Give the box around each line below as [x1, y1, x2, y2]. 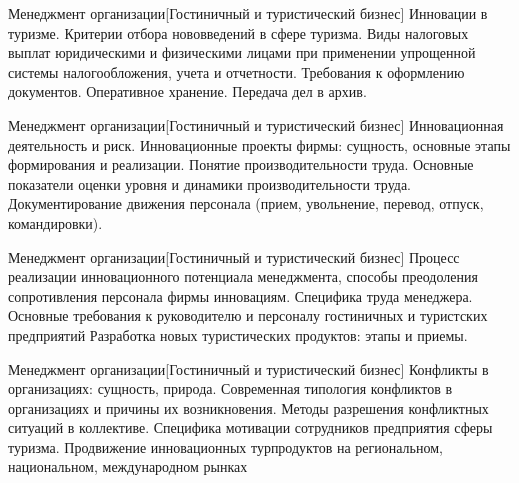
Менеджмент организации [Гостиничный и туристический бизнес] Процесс [8, 246, 460, 267]
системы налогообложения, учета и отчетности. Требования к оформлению [8, 61, 465, 82]
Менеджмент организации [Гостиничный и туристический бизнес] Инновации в [8, 3, 488, 23]
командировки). [8, 212, 103, 233]
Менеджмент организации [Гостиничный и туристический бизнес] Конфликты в [8, 358, 489, 379]
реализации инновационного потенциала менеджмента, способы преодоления [8, 266, 478, 287]
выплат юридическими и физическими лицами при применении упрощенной [8, 42, 476, 63]
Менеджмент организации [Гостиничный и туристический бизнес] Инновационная [8, 114, 504, 135]
